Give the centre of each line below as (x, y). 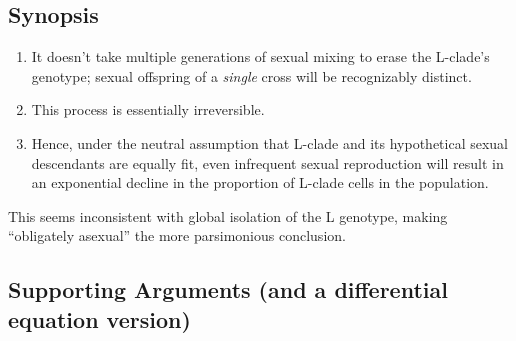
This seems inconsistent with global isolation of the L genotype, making (228, 215)
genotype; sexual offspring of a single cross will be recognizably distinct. (251, 75)
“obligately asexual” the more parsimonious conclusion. (177, 235)
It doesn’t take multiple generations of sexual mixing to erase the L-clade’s (260, 56)
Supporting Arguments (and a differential (228, 289)
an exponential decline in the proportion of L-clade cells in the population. (260, 182)
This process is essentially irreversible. (148, 109)
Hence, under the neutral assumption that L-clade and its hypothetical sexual (270, 142)
